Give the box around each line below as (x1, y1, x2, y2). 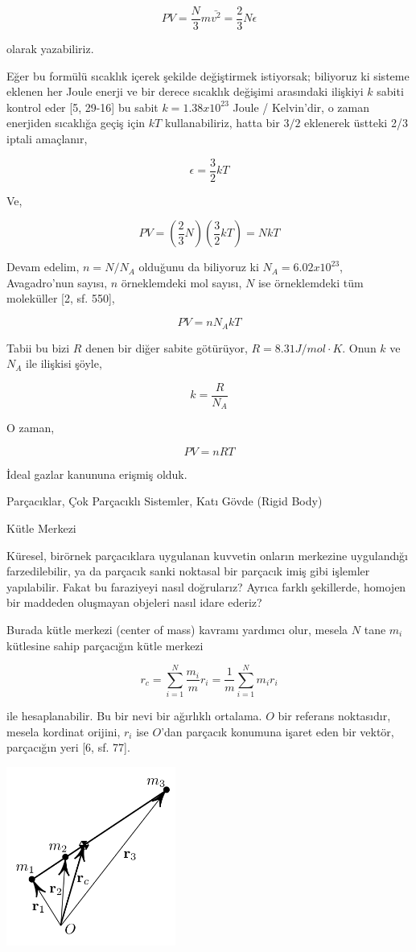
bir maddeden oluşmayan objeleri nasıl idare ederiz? (6, 594, 262, 611)
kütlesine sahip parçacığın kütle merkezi (6, 637, 204, 653)
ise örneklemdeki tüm (257, 274, 364, 291)
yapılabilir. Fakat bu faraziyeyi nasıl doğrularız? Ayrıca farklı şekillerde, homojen (6, 578, 406, 595)
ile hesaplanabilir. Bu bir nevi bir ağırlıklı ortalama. (6, 707, 262, 724)
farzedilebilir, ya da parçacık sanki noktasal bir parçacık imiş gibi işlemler (6, 563, 370, 579)
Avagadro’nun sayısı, (6, 274, 108, 291)
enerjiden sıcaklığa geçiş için (6, 114, 146, 131)
